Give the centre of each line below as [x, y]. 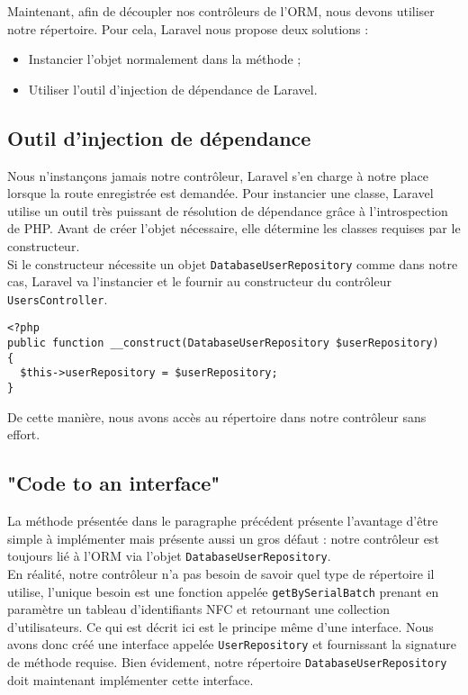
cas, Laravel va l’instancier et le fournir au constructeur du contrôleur [199, 281]
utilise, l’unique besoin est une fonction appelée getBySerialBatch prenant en [223, 591]
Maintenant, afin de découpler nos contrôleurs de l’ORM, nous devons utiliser [221, 11]
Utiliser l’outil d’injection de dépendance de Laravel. [173, 89]
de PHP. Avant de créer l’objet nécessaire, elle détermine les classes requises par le [234, 228]
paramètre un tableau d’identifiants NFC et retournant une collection [199, 609]
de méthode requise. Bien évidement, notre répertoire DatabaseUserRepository [227, 662]
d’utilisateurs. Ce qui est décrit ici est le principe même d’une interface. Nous [220, 626]
